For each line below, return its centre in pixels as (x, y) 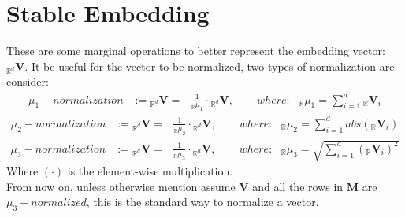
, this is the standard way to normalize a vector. (202, 202)
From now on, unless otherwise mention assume (121, 186)
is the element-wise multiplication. (150, 171)
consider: (28, 81)
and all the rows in (298, 186)
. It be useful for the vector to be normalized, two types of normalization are (210, 66)
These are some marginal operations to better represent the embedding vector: (196, 51)
